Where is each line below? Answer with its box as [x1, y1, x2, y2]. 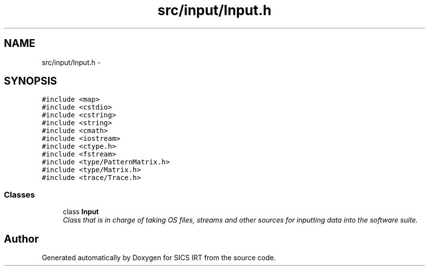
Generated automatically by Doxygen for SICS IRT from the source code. [42, 253, 276, 262]
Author [4, 232, 39, 245]
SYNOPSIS [4, 75, 57, 88]
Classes [4, 189, 35, 200]
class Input [63, 207, 99, 216]
